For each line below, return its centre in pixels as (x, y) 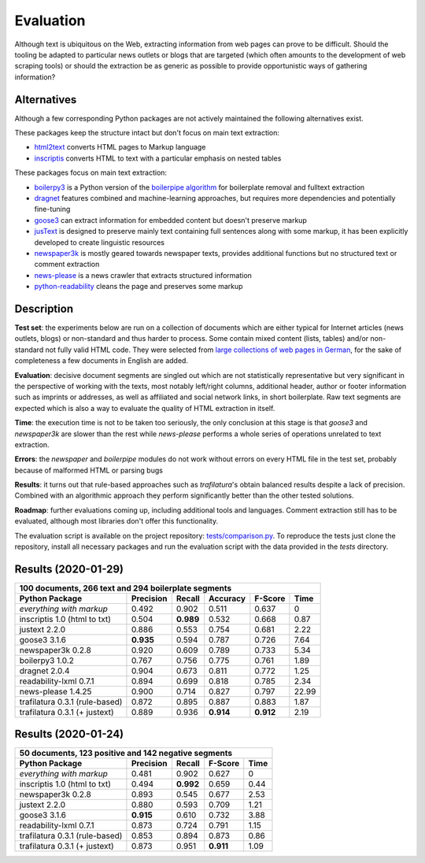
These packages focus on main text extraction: (91, 172)
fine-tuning (52, 209)
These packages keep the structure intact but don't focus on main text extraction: (147, 133)
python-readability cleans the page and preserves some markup (139, 287)
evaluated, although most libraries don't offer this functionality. (116, 521)
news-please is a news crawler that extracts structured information (143, 275)
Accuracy (227, 598)
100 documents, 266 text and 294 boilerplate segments (126, 588)
